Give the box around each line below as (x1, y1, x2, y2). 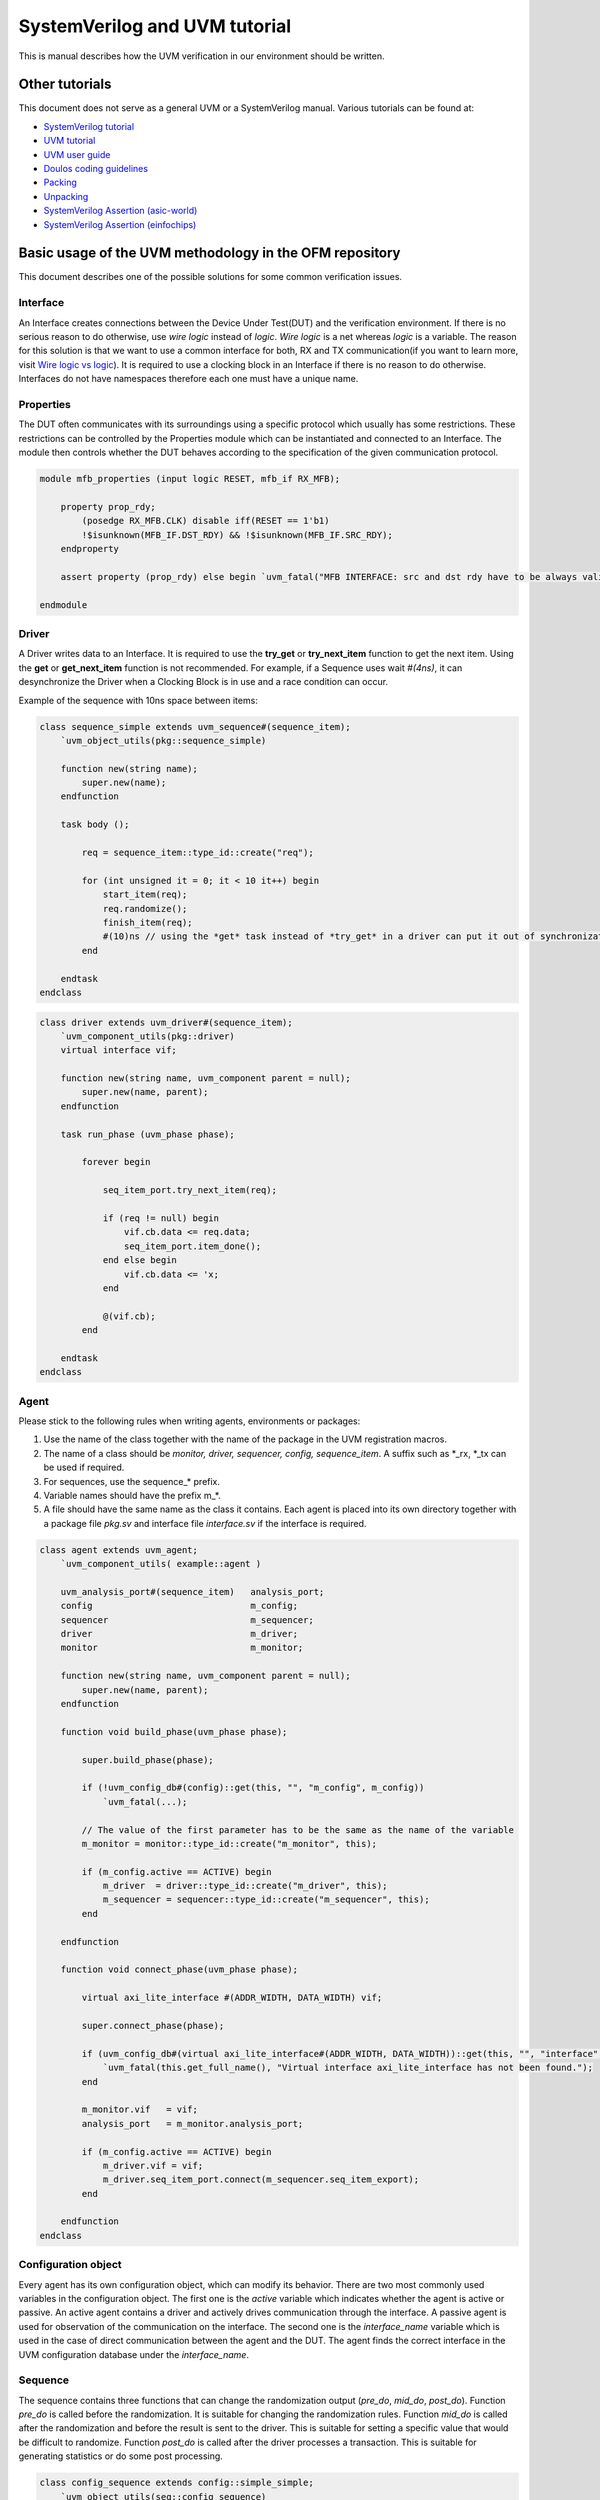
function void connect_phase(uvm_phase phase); (60, 1964, 299, 1975)
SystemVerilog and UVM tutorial (18, 15, 292, 37)
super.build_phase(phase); (81, 1754, 214, 1765)
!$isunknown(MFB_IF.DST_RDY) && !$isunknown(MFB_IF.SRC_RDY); (81, 529, 394, 540)
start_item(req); (102, 889, 188, 900)
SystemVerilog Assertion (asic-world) (43, 205, 198, 217)
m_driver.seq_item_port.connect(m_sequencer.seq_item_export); (102, 2174, 420, 2185)
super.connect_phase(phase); (81, 2020, 225, 2031)
